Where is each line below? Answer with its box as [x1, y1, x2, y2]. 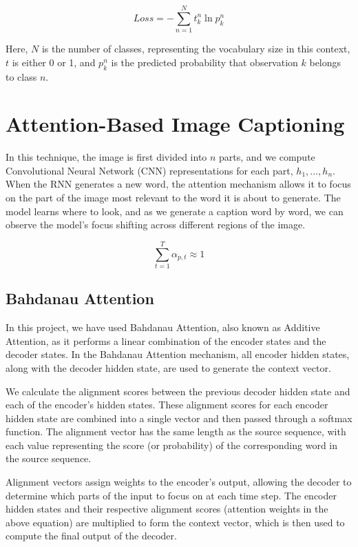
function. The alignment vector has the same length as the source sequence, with [6, 424, 346, 439]
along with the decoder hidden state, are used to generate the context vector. [6, 360, 331, 375]
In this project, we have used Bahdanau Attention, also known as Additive [6, 320, 320, 335]
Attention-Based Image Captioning [6, 110, 345, 138]
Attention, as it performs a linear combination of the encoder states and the [6, 333, 326, 348]
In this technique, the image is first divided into [6, 150, 207, 164]
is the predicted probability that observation [111, 54, 298, 69]
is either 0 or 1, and [12, 54, 96, 69]
